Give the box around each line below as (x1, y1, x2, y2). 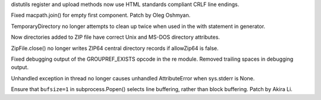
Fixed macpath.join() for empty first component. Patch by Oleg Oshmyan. (11, 12, 191, 19)
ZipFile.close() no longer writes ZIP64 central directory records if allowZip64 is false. (11, 45, 219, 52)
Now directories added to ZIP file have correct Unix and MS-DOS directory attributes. (11, 33, 220, 41)
